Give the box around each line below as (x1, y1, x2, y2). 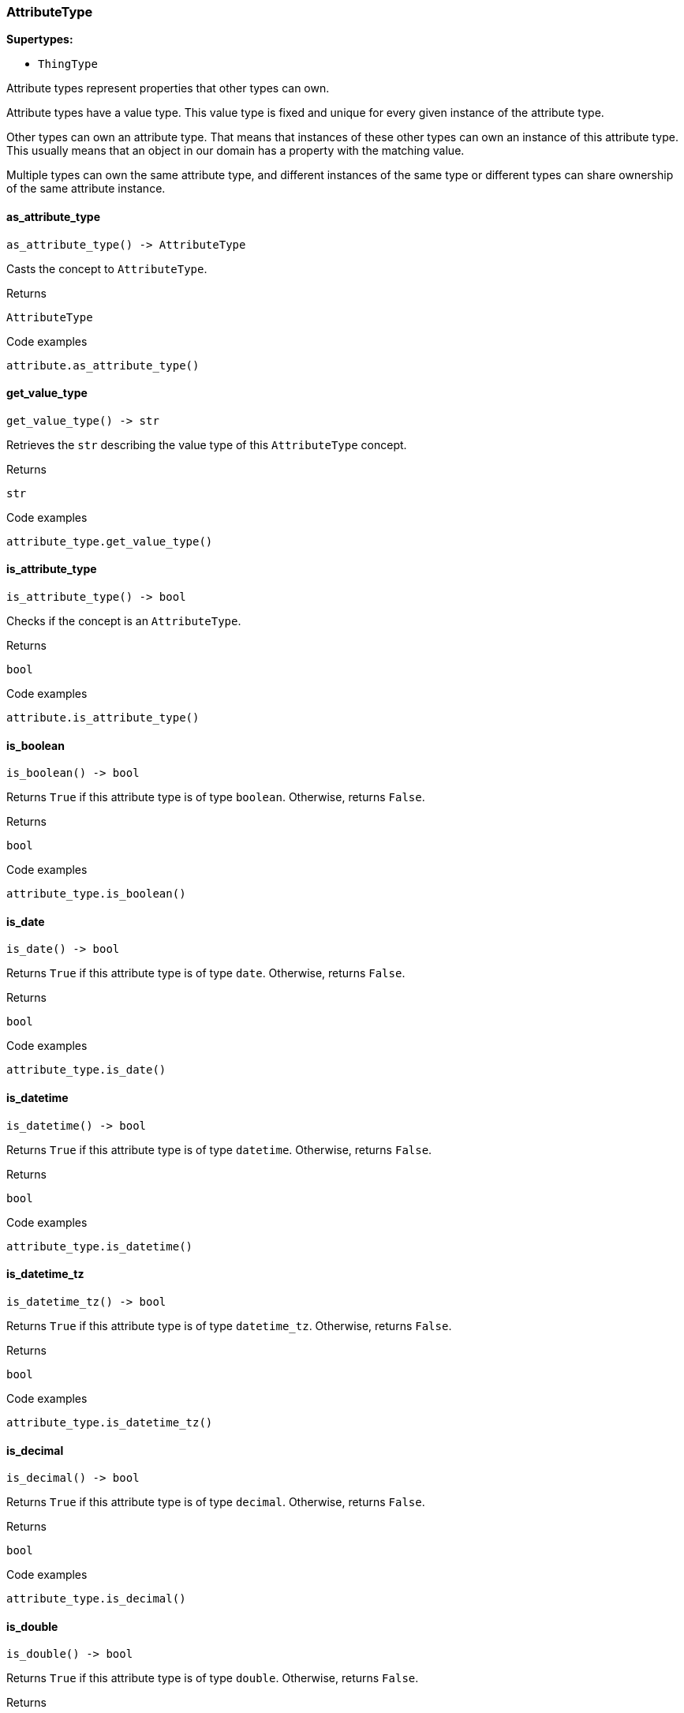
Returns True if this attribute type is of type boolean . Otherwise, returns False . (6, 790, 425, 804)
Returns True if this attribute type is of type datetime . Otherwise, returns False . (6, 1142, 432, 1156)
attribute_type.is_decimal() (6, 1592, 186, 1606)
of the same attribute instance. (6, 182, 166, 196)
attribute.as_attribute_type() (6, 358, 200, 372)
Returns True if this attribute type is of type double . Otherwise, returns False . (6, 1671, 419, 1685)
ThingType (38, 58, 98, 71)
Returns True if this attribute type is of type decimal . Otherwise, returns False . (6, 1495, 425, 1509)
